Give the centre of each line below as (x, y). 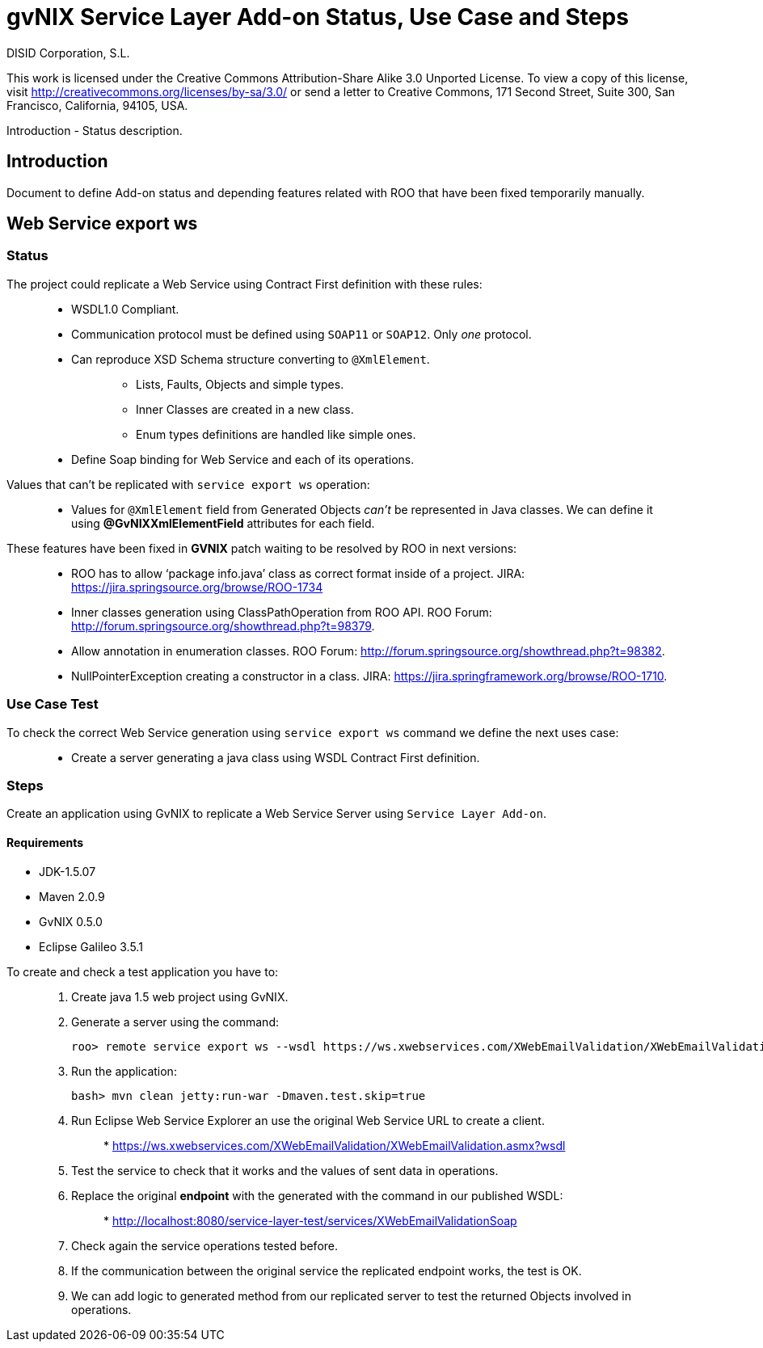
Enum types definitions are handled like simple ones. (276, 434)
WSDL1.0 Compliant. (125, 309)
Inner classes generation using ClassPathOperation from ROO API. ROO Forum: (282, 612)
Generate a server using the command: (175, 1022)
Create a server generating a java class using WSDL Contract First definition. (276, 757)
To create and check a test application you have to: (143, 971)
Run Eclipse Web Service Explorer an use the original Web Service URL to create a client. (308, 1120)
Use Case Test (53, 704)
